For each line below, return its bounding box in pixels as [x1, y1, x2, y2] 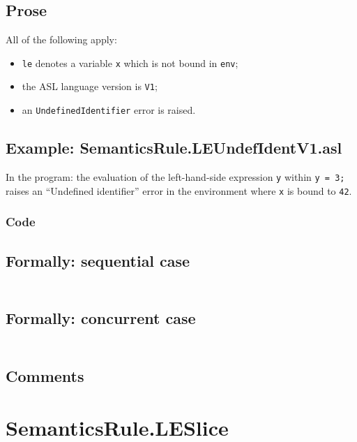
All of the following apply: [6, 32, 117, 47]
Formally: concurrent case [6, 307, 196, 329]
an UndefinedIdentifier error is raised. [22, 103, 196, 117]
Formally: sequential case [6, 249, 190, 271]
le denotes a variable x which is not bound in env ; [22, 55, 238, 70]
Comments [6, 364, 84, 386]
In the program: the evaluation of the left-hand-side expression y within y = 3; [6, 169, 345, 184]
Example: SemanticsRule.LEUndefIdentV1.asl [6, 137, 342, 159]
